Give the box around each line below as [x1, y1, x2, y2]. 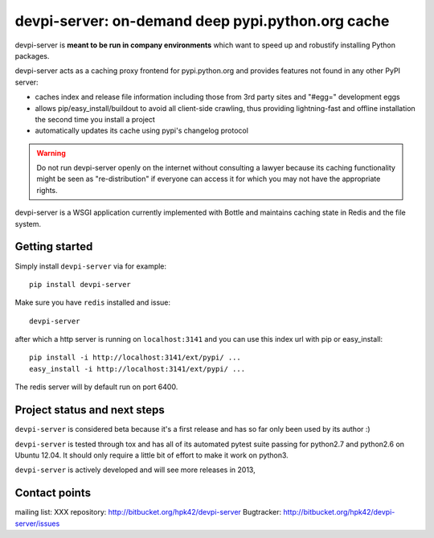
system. [14, 219, 42, 228]
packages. [14, 51, 50, 60]
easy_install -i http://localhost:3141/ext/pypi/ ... [29, 364, 245, 373]
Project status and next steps [14, 403, 165, 417]
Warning [36, 148, 66, 158]
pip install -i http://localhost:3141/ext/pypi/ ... [29, 353, 241, 362]
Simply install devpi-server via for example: [14, 261, 167, 271]
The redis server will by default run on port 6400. [14, 382, 178, 392]
